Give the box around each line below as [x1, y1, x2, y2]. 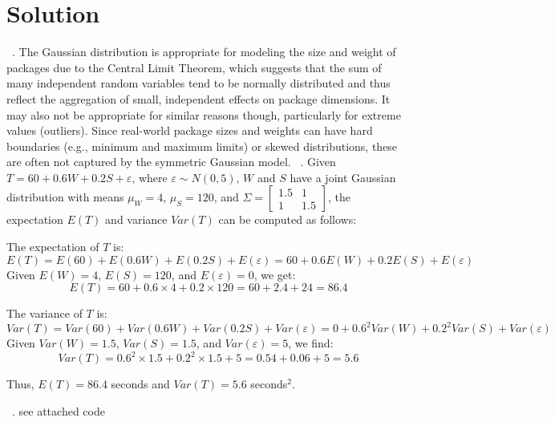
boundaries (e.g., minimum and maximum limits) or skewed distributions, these [6, 137, 398, 154]
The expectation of [6, 238, 99, 255]
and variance [105, 211, 168, 228]
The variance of [6, 305, 83, 322]
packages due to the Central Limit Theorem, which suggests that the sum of [6, 59, 382, 75]
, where [132, 168, 168, 185]
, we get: [253, 266, 296, 282]
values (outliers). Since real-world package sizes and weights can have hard [6, 122, 373, 139]
